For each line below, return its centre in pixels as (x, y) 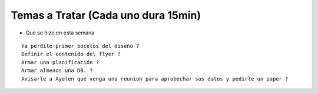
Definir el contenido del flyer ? (71, 54)
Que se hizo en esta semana (60, 33)
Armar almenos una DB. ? (57, 71)
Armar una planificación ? (60, 62)
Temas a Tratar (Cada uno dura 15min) (106, 15)
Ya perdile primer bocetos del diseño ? (80, 46)
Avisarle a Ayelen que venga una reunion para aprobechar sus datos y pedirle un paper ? (155, 79)
